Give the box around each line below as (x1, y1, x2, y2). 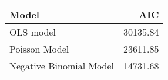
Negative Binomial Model (9, 59, 115, 72)
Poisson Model (9, 42, 69, 55)
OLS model (9, 25, 56, 39)
